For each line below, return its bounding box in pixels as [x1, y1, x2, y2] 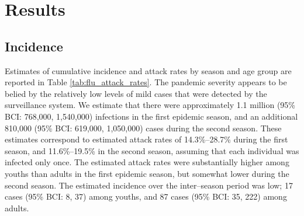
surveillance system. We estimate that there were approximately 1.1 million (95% [5, 99, 296, 111]
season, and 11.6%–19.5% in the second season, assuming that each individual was [5, 144, 299, 156]
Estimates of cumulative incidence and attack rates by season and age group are [5, 64, 292, 76]
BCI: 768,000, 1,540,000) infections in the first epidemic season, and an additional [5, 110, 298, 122]
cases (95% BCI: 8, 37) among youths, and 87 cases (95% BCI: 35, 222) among [5, 190, 287, 203]
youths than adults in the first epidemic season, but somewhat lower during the [5, 167, 289, 179]
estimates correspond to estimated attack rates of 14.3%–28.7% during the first [5, 133, 288, 145]
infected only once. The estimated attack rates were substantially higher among [5, 156, 289, 168]
